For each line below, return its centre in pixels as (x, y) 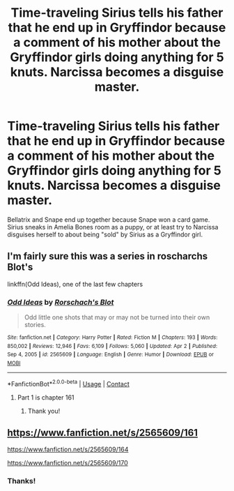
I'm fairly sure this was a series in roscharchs (107, 256)
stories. (35, 325)
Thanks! (22, 481)
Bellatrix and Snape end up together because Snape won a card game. (109, 219)
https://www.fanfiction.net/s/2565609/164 (68, 450)
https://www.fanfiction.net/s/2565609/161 (103, 433)
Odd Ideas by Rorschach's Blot (61, 302)
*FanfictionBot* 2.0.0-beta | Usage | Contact (69, 383)
